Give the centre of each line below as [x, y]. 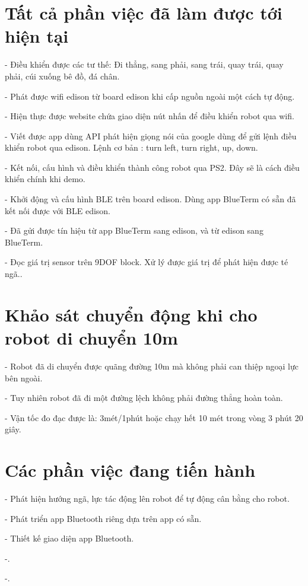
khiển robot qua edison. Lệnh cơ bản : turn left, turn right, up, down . [131, 147]
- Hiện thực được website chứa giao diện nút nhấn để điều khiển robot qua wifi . [150, 116]
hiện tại [37, 36]
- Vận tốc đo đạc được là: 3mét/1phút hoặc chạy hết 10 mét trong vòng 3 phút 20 [154, 417]
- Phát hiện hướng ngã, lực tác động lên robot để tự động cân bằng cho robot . [147, 499]
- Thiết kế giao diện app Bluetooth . [69, 538]
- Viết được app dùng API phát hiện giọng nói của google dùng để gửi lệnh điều [151, 136]
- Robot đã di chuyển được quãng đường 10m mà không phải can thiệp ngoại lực [152, 366]
